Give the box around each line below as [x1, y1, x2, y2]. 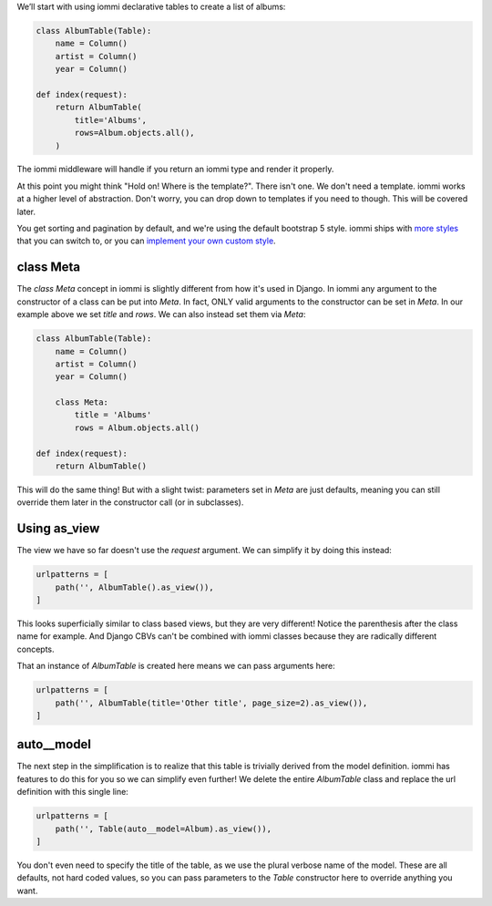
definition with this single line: [16, 787, 129, 798]
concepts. [16, 643, 55, 654]
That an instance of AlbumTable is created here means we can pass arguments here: [16, 661, 336, 672]
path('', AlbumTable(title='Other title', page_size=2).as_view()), [55, 697, 368, 708]
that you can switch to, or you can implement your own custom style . [16, 235, 277, 246]
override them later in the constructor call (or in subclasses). [16, 497, 244, 508]
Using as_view [16, 520, 100, 537]
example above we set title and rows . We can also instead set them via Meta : [16, 309, 306, 320]
